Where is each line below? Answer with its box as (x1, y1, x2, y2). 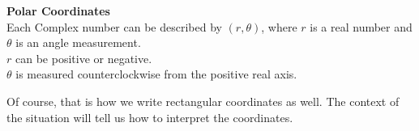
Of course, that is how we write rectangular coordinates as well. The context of (6, 92, 400, 109)
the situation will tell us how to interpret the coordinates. (6, 108, 293, 125)
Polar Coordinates (6, 2, 110, 19)
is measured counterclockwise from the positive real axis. (15, 65, 297, 82)
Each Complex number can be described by (6, 18, 222, 35)
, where (261, 18, 297, 35)
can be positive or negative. (15, 49, 152, 66)
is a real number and (310, 18, 413, 35)
